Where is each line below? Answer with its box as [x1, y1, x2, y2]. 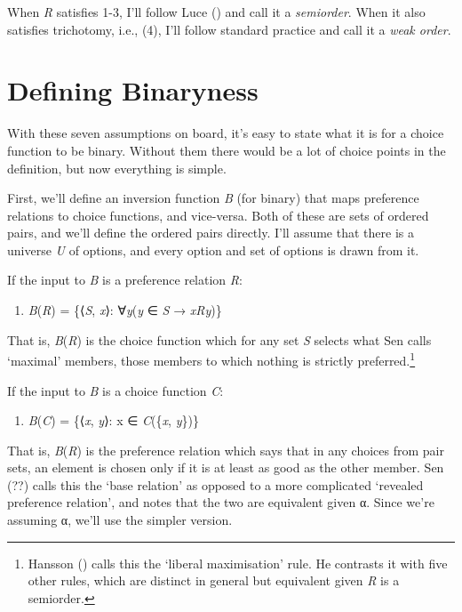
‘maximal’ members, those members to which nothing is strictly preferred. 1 [7, 349, 416, 369]
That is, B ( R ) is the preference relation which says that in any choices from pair [7, 440, 444, 459]
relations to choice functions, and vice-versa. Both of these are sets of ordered [7, 205, 429, 224]
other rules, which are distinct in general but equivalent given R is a [28, 571, 400, 590]
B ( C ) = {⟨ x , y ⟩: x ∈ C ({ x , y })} [28, 411, 199, 430]
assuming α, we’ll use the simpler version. [7, 511, 233, 529]
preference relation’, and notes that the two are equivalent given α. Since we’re [7, 493, 434, 511]
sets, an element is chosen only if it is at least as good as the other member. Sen [7, 458, 444, 477]
